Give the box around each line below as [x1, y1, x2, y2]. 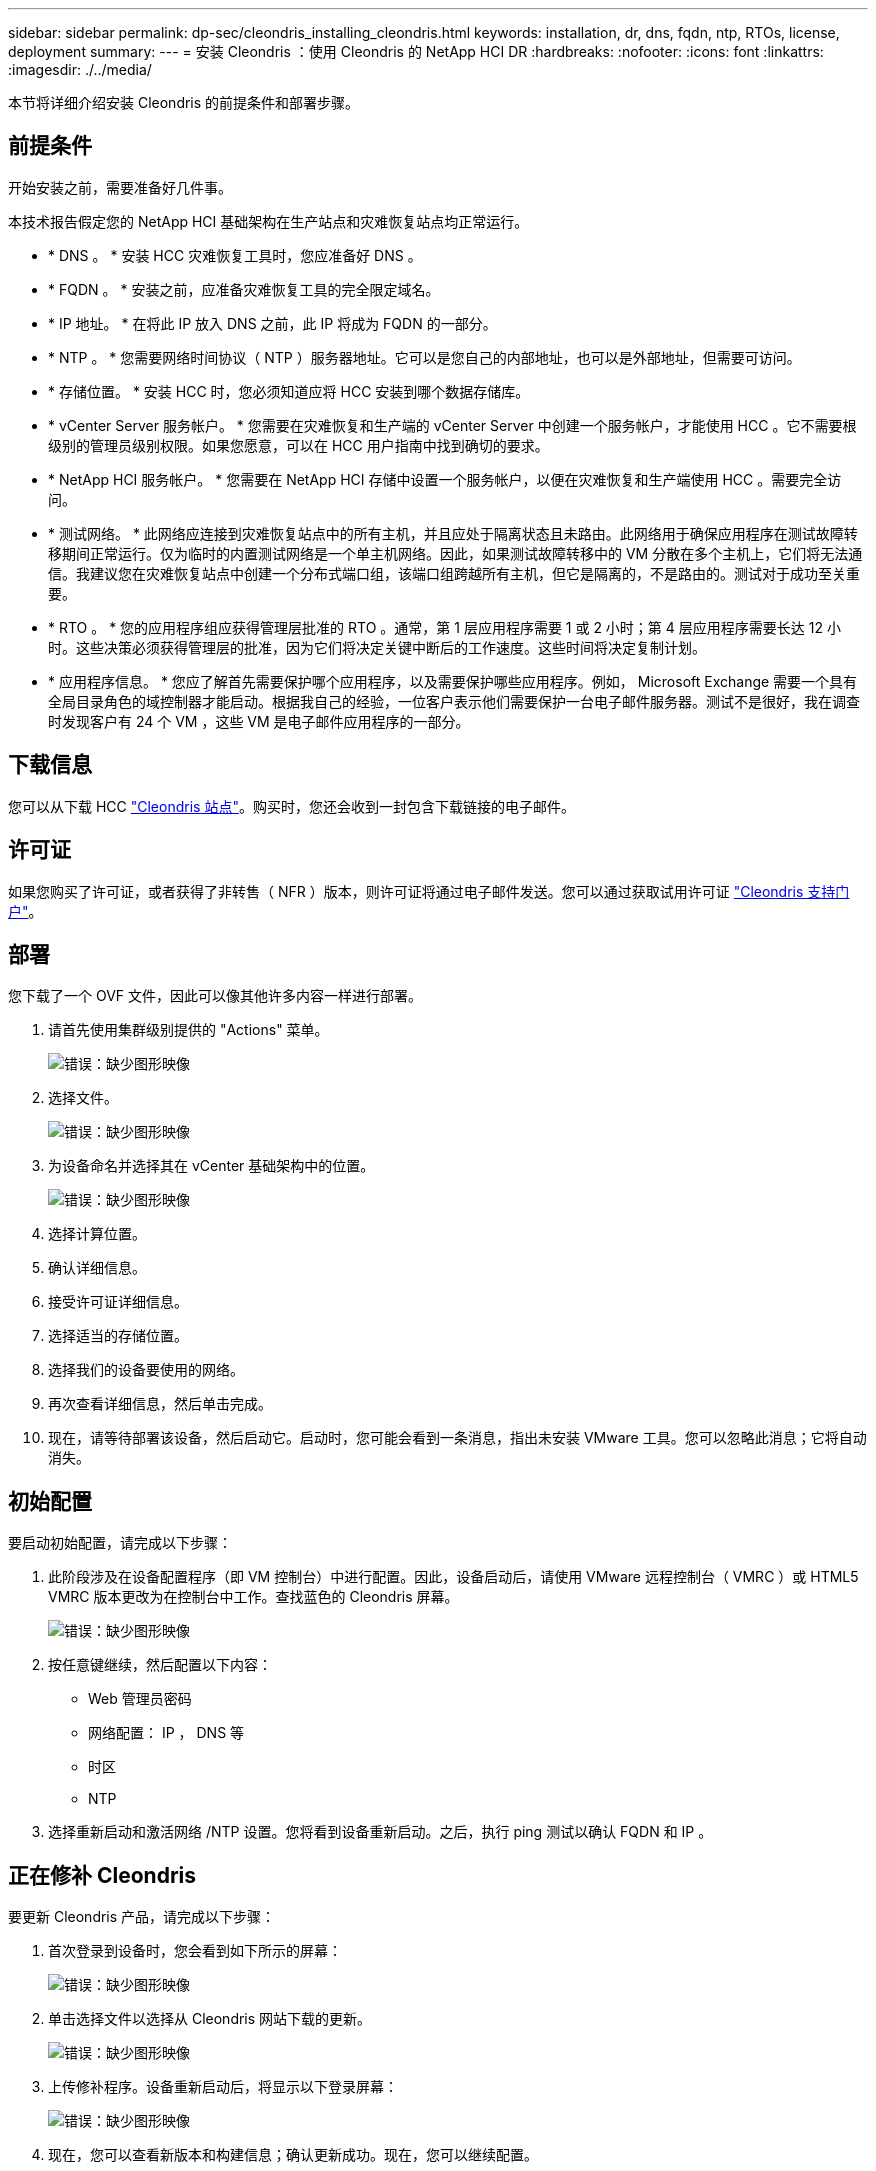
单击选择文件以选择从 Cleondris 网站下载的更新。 [48, 2010, 372, 2028]
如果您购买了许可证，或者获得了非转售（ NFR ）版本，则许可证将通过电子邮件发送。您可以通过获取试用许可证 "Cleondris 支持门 [8, 882, 850, 900]
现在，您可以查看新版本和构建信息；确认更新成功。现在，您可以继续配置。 [48, 2146, 538, 2164]
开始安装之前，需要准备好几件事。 [8, 178, 232, 196]
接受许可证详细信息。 [48, 1293, 188, 1311]
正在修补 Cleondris [8, 1862, 196, 1888]
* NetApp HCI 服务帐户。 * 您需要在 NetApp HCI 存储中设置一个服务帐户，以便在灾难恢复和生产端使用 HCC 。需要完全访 [48, 470, 842, 488]
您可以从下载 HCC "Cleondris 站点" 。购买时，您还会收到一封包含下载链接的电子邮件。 [8, 797, 575, 815]
